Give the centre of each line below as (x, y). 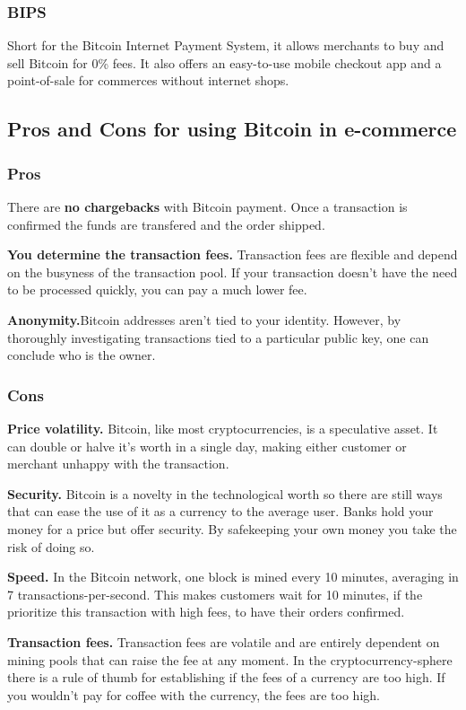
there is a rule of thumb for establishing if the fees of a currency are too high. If (226, 677)
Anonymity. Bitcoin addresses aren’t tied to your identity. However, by (204, 319)
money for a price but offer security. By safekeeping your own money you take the (232, 528)
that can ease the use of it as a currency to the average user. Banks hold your (220, 511)
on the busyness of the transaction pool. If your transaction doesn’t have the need (233, 272)
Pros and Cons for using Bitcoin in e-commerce (232, 129)
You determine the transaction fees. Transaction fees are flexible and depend (233, 254)
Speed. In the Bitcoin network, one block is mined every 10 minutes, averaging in (233, 577)
